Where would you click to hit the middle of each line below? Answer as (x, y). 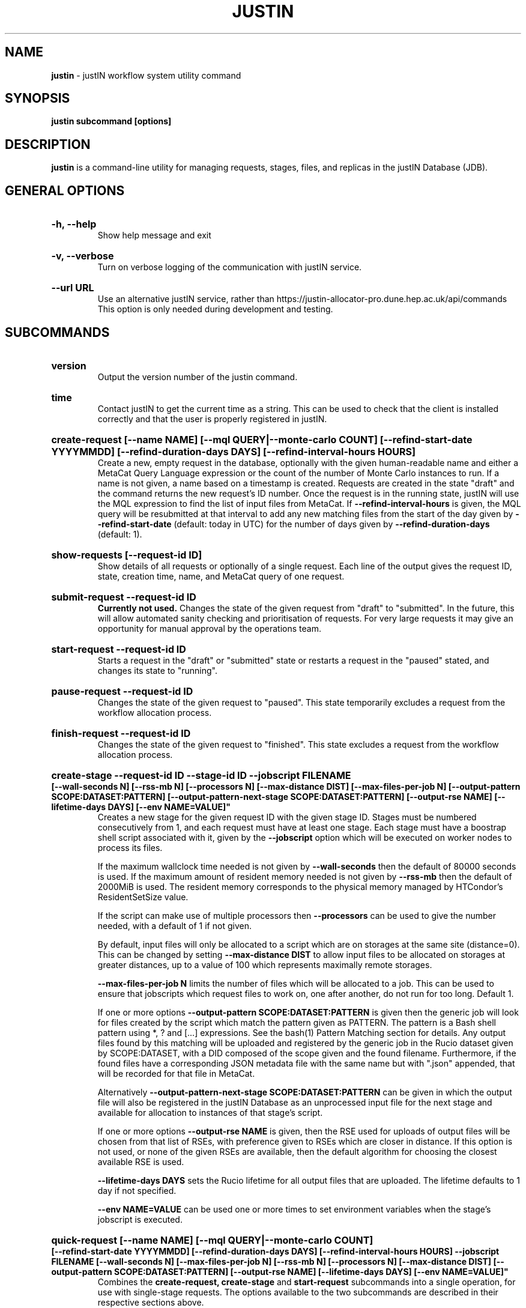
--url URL (73, 288)
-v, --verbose (83, 256)
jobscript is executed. (140, 1219)
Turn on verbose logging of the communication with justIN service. (230, 267)
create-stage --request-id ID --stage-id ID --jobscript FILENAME (201, 775)
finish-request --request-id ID (121, 733)
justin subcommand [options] (111, 121)
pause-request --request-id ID (122, 691)
